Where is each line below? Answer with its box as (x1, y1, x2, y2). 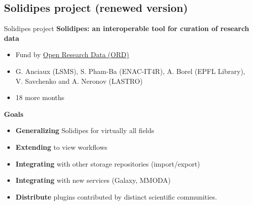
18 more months (15, 92, 65, 102)
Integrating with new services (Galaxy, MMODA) (15, 175, 171, 185)
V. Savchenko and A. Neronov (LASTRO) (15, 75, 143, 86)
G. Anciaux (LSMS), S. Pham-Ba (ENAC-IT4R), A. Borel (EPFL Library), (15, 66, 245, 76)
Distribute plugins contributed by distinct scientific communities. (15, 191, 217, 202)
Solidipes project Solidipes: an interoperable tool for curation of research (4, 23, 249, 34)
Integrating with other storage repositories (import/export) (15, 158, 200, 169)
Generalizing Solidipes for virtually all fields (15, 125, 154, 136)
